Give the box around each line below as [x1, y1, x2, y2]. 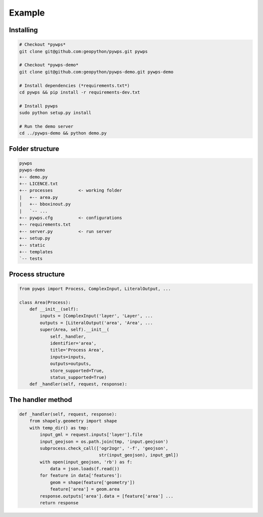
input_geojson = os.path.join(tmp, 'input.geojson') [39, 439, 169, 444]
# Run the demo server [19, 123, 74, 129]
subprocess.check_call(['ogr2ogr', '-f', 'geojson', [39, 445, 169, 451]
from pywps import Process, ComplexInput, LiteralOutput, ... [19, 286, 171, 291]
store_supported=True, [50, 368, 104, 373]
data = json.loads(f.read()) [50, 466, 120, 472]
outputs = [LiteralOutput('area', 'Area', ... [39, 320, 153, 326]
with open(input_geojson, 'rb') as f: [39, 459, 132, 465]
